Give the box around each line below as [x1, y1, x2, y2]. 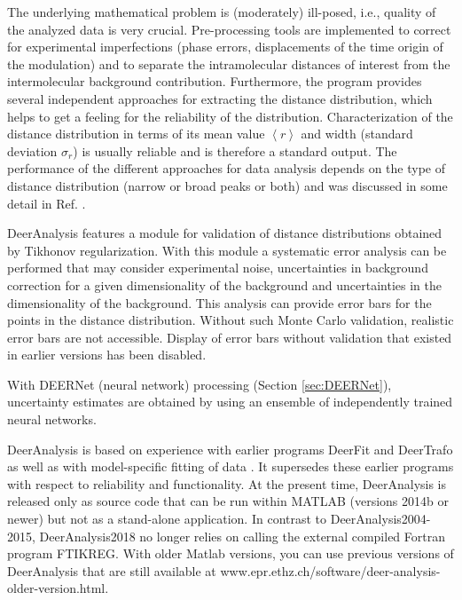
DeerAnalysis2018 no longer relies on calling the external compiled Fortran [39, 526, 445, 545]
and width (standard [301, 124, 413, 143]
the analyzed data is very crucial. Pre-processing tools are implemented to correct [7, 20, 451, 38]
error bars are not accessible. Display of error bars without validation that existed [7, 328, 452, 346]
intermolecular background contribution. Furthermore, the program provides [7, 72, 422, 91]
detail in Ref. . [7, 193, 86, 212]
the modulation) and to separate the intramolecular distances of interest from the [7, 54, 450, 73]
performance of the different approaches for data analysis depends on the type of [7, 159, 446, 178]
